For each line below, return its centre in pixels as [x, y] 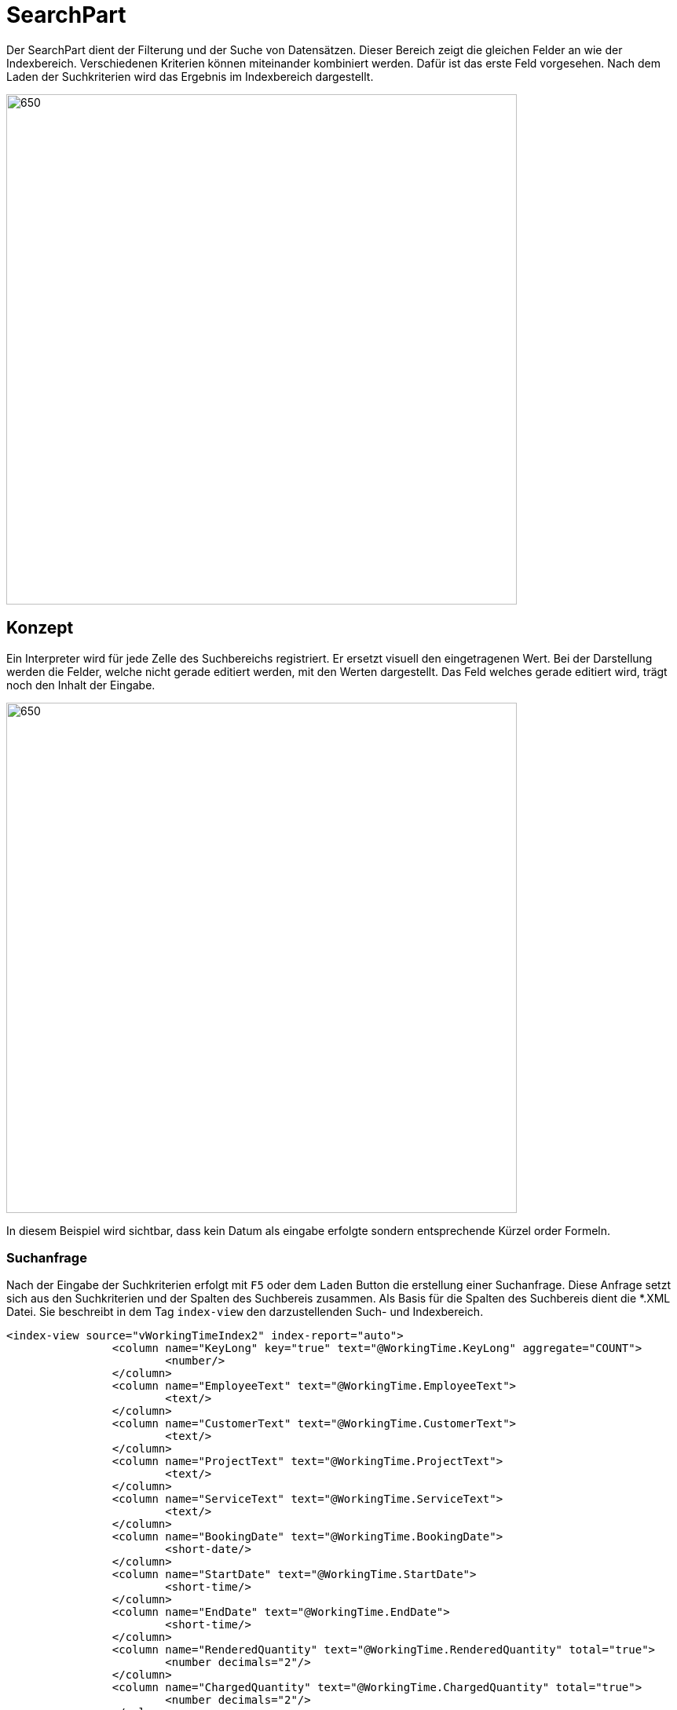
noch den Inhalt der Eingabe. [81, 685]
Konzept [40, 628]
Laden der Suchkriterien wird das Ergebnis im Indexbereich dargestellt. [190, 76]
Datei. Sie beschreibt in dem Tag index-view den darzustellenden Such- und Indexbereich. [245, 1312]
